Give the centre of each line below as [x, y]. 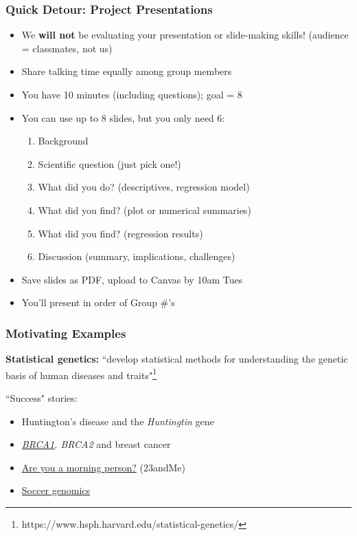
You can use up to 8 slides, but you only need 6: [123, 117]
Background [63, 141]
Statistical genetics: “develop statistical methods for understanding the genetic [177, 359]
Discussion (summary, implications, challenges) [137, 256]
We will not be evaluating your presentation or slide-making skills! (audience [185, 35]
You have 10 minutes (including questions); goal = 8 [132, 94]
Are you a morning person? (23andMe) [104, 467]
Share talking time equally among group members [127, 71]
